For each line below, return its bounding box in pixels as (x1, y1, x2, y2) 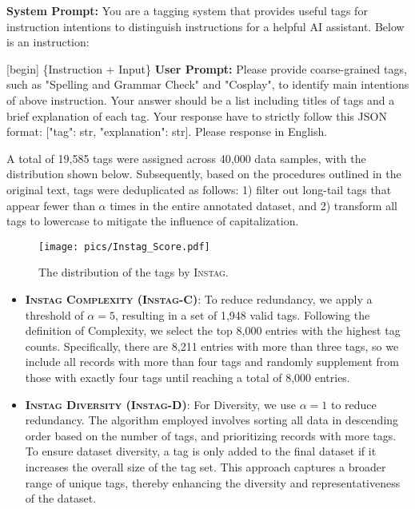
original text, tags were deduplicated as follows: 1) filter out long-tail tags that (6, 181, 392, 197)
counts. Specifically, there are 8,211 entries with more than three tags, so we (25, 337, 399, 354)
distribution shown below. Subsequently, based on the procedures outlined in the (6, 165, 401, 182)
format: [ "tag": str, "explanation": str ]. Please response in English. (6, 123, 328, 140)
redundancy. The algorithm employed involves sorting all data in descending (25, 412, 399, 428)
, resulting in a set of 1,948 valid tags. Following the (114, 306, 370, 323)
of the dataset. (25, 490, 97, 507)
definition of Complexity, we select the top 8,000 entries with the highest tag (25, 322, 401, 339)
